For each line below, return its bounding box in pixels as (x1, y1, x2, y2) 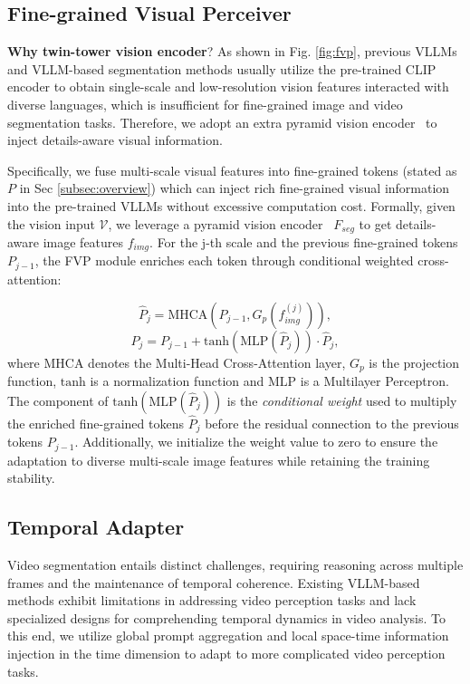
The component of (7, 390, 109, 409)
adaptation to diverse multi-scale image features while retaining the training (7, 450, 430, 469)
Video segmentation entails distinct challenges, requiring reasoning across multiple (7, 555, 464, 574)
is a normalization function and (90, 371, 264, 390)
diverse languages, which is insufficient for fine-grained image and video (7, 94, 403, 113)
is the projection (369, 352, 460, 371)
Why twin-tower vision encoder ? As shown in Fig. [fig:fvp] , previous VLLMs (7, 42, 457, 61)
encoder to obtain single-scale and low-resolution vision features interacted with (7, 77, 449, 96)
